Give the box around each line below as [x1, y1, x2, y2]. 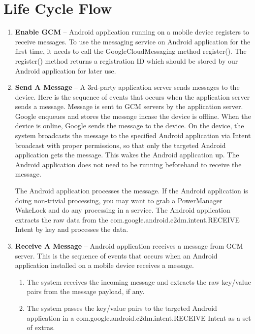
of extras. [27, 322, 55, 333]
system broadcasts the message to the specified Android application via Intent [15, 130, 251, 141]
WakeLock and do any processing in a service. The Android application [15, 205, 230, 215]
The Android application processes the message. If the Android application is [15, 186, 248, 196]
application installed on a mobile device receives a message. [15, 260, 194, 270]
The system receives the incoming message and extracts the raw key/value [27, 276, 251, 287]
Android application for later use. [15, 65, 116, 75]
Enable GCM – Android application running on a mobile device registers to [15, 27, 250, 37]
